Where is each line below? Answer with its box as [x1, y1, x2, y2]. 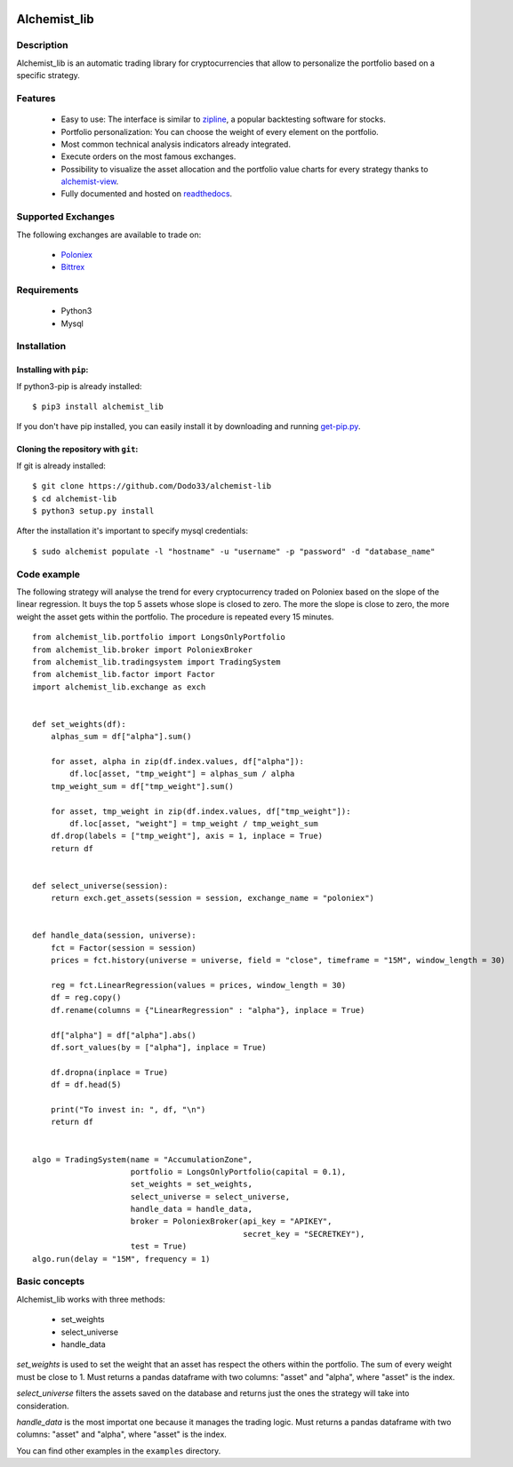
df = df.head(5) [50, 1080, 122, 1090]
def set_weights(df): [32, 719, 126, 729]
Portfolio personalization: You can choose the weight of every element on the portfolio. [60, 126, 380, 137]
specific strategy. [16, 70, 80, 81]
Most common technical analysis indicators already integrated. [60, 139, 291, 149]
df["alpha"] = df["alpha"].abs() [50, 1030, 197, 1040]
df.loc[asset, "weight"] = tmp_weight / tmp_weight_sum [69, 818, 319, 828]
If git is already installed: [16, 460, 107, 471]
